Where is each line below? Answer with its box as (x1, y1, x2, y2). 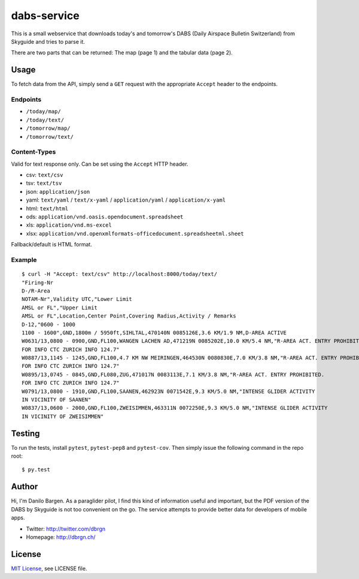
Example (11, 255, 37, 264)
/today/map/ (26, 108, 61, 115)
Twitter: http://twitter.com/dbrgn (26, 525, 106, 532)
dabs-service (11, 9, 80, 22)
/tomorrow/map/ (26, 125, 71, 132)
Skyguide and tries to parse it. (11, 38, 85, 45)
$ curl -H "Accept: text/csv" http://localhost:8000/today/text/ (22, 271, 218, 278)
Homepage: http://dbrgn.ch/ (26, 533, 96, 541)
